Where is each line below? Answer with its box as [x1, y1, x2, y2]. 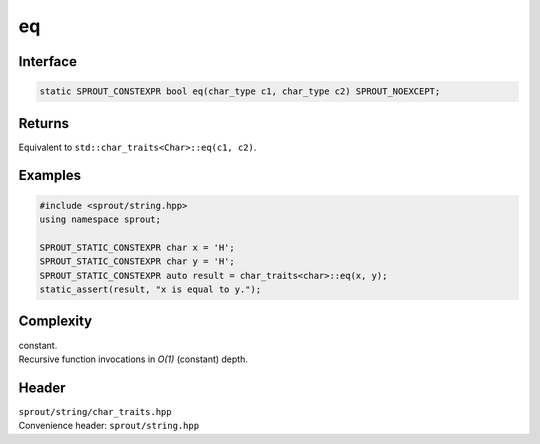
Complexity [18, 313, 93, 330]
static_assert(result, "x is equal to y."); [39, 284, 262, 295]
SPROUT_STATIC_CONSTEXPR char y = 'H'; [39, 256, 235, 267]
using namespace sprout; [39, 214, 162, 225]
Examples [18, 167, 82, 184]
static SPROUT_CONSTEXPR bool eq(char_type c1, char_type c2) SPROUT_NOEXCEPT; [39, 86, 441, 97]
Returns [18, 115, 70, 132]
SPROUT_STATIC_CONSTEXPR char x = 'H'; [39, 241, 235, 253]
